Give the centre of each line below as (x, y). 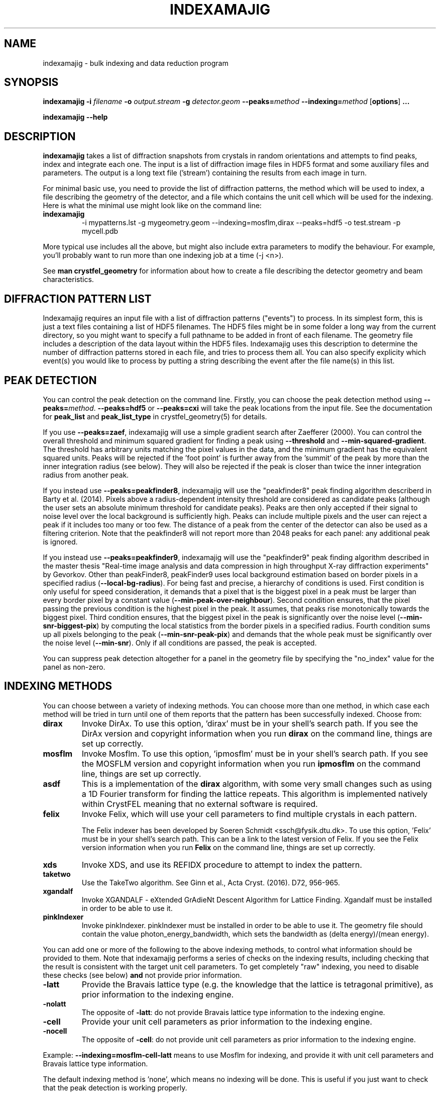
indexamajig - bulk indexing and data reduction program (136, 63)
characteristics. (68, 280)
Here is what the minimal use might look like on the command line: (152, 206)
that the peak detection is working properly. (115, 1087)
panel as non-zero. (74, 667)
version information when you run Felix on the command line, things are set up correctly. (229, 847)
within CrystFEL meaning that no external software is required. (200, 804)
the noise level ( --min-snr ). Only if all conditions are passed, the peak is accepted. (180, 643)
